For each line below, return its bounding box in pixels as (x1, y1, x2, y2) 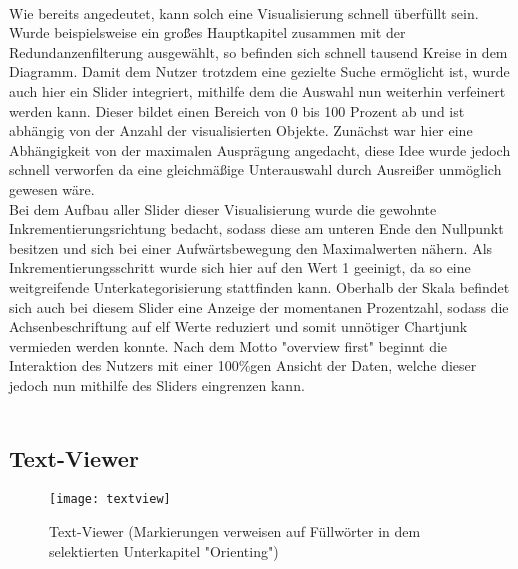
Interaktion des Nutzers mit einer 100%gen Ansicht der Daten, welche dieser (9, 355, 477, 376)
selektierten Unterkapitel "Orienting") (49, 540, 279, 561)
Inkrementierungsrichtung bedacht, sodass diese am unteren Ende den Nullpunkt (9, 218, 504, 239)
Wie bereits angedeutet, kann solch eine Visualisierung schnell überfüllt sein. (9, 2, 479, 23)
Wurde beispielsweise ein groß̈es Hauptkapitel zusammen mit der (9, 22, 406, 43)
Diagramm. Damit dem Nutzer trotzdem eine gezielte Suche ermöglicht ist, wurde (9, 61, 510, 82)
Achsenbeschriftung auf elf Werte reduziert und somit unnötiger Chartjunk (9, 316, 468, 337)
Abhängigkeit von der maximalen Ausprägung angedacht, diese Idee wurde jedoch (9, 139, 511, 160)
